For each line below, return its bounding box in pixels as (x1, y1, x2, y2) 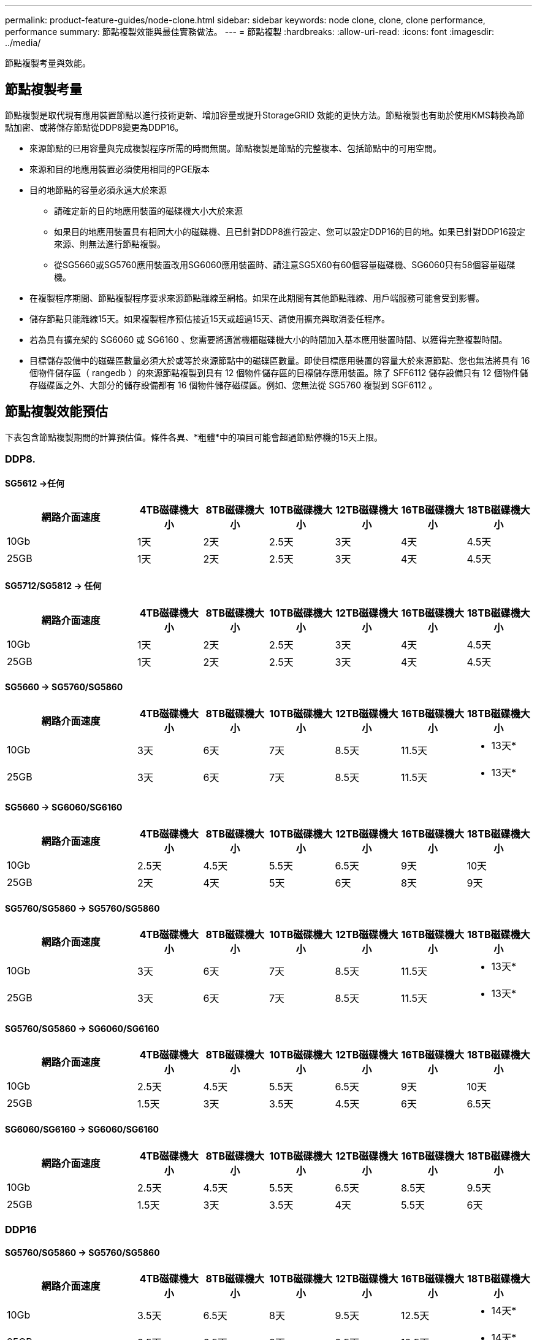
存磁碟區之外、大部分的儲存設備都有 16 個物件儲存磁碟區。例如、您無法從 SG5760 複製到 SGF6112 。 (29, 379, 438, 390)
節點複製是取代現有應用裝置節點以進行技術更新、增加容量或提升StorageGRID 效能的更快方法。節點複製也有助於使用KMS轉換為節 (5, 109, 525, 120)
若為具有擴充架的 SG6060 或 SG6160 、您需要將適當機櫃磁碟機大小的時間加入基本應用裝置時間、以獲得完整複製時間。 (29, 334, 508, 345)
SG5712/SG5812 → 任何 (5, 580, 102, 591)
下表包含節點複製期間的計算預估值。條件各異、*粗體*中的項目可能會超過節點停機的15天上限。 (5, 431, 383, 442)
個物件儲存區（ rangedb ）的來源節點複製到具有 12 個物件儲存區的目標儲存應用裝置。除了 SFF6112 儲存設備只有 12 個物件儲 (29, 367, 528, 378)
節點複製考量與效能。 (5, 58, 91, 68)
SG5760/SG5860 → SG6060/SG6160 (5, 1023, 159, 1034)
